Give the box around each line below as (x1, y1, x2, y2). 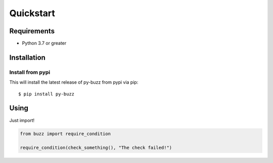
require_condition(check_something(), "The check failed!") (20, 145, 172, 151)
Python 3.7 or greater (22, 40, 67, 46)
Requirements (9, 27, 55, 35)
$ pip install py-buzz (18, 91, 75, 97)
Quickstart (9, 8, 56, 19)
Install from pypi (9, 69, 51, 76)
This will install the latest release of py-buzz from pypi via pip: (9, 79, 139, 85)
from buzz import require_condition (20, 131, 111, 136)
